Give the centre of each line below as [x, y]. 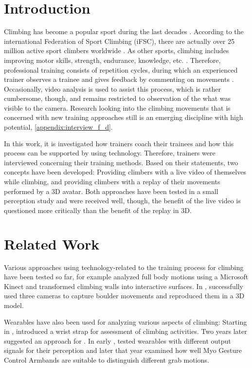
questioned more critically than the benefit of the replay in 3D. [98, 210]
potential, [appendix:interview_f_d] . [58, 127]
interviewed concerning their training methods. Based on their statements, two [121, 162]
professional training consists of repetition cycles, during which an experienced [121, 69]
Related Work [52, 243]
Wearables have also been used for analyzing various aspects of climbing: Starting [126, 321]
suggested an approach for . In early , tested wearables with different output [117, 340]
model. [14, 305]
